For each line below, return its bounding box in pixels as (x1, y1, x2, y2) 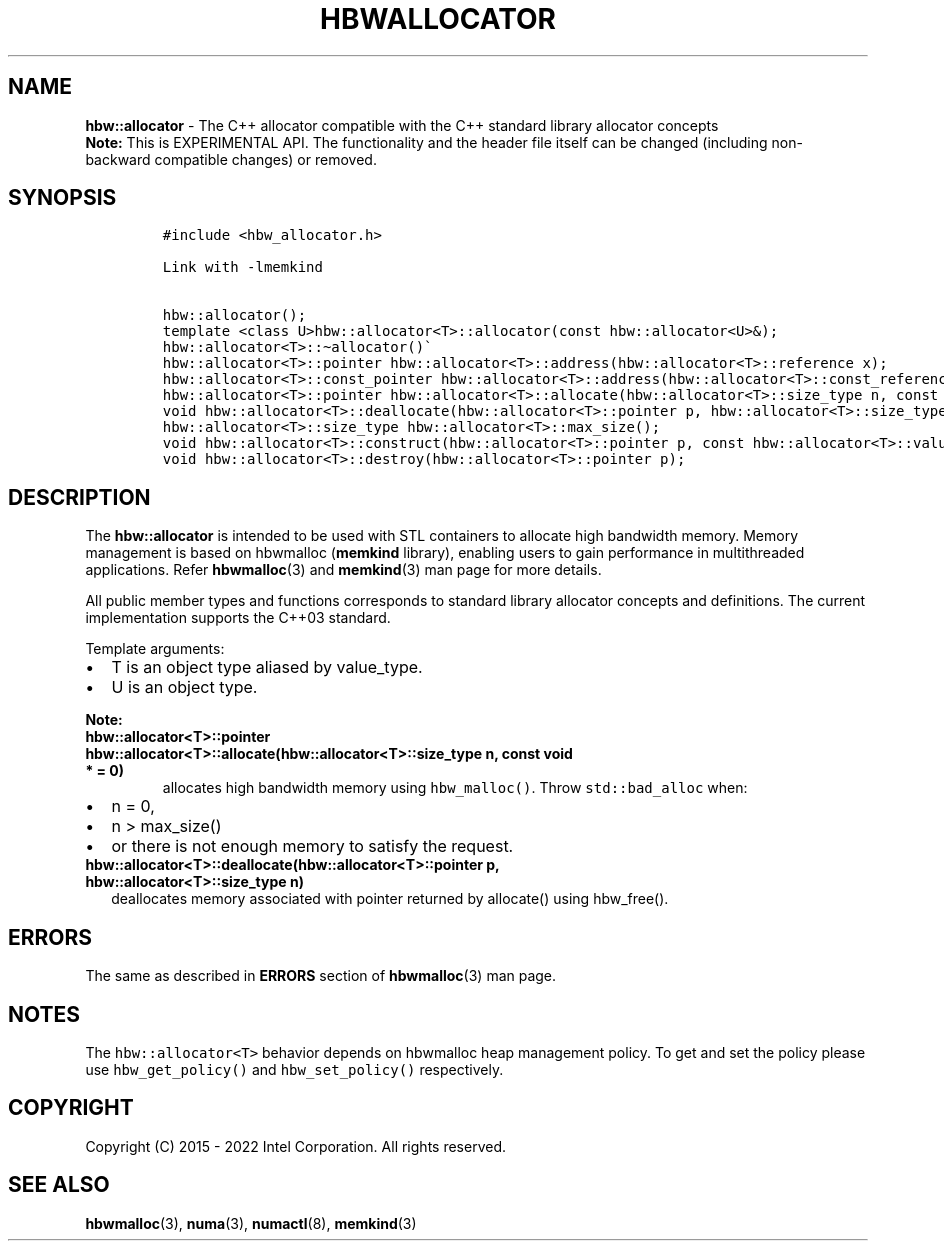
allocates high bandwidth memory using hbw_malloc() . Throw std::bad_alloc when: (162, 779, 748, 797)
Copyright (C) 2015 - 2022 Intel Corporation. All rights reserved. (85, 1137, 506, 1155)
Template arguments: (85, 640, 225, 658)
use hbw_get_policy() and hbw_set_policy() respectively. (85, 1060, 504, 1078)
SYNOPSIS (8, 185, 117, 211)
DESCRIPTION (8, 484, 151, 510)
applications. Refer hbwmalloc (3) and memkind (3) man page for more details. (85, 561, 602, 579)
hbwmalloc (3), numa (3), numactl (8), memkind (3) (85, 1214, 417, 1232)
